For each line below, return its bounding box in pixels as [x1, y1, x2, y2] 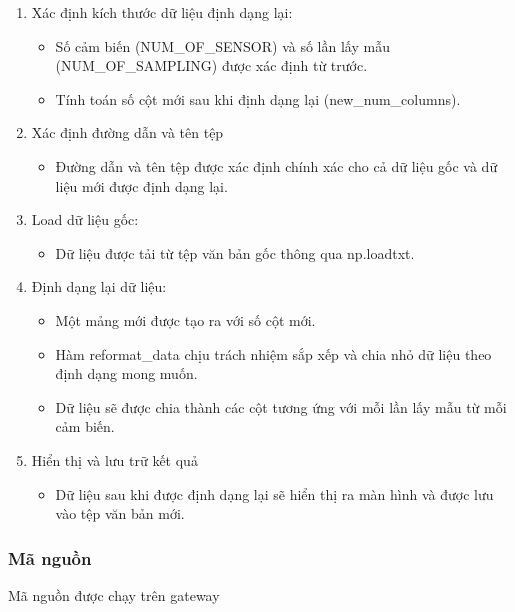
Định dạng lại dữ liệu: [31, 276, 167, 297]
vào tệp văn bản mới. [55, 503, 185, 524]
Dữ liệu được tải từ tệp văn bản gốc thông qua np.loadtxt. [55, 242, 415, 263]
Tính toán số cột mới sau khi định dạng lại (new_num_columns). [55, 88, 461, 109]
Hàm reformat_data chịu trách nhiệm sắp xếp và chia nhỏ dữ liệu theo [55, 343, 492, 364]
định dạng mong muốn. [55, 363, 198, 384]
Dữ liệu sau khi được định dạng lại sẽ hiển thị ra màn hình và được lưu [55, 483, 494, 504]
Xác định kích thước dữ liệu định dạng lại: [31, 2, 293, 22]
